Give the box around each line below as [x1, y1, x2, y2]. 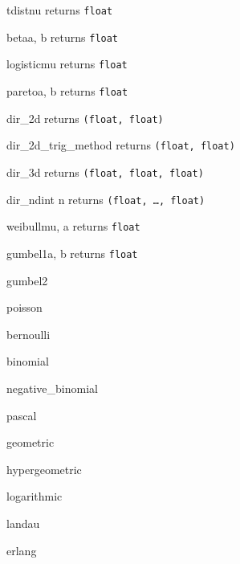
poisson [6, 299, 43, 316]
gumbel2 [6, 272, 48, 288]
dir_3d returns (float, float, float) [6, 163, 204, 180]
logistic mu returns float [6, 55, 128, 72]
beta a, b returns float [6, 28, 119, 45]
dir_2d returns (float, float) [6, 109, 164, 126]
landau [6, 514, 40, 531]
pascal [6, 407, 37, 423]
